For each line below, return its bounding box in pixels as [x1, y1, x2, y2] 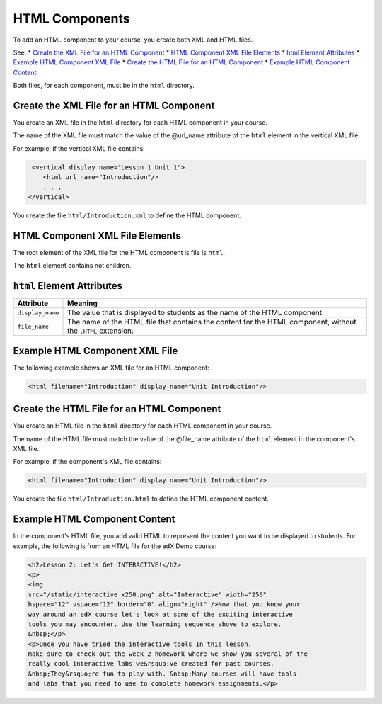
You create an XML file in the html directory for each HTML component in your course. [13, 118, 268, 127]
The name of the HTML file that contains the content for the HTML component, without [67, 317, 357, 327]
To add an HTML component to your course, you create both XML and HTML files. [13, 35, 253, 44]
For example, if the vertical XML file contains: [13, 144, 145, 152]
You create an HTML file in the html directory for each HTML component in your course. [13, 421, 272, 430]
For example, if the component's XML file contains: [13, 458, 162, 466]
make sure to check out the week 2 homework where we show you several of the [28, 650, 308, 658]
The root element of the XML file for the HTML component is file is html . [13, 248, 226, 256]
